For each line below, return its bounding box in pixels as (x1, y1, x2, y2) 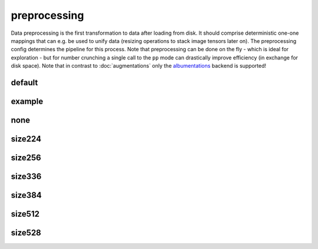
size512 (11, 209, 39, 219)
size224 (11, 134, 41, 144)
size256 (11, 152, 41, 162)
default (11, 77, 38, 88)
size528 (11, 228, 41, 238)
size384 (11, 190, 42, 200)
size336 (11, 171, 42, 181)
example (11, 96, 44, 106)
